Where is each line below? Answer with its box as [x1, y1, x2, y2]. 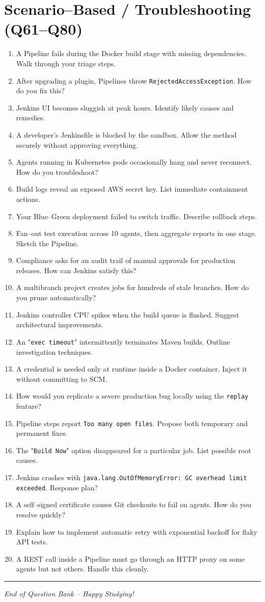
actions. [16, 193, 40, 204]
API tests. [16, 536, 48, 547]
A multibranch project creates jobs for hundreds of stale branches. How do [16, 282, 249, 293]
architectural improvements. [16, 319, 103, 330]
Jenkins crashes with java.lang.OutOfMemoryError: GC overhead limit [16, 472, 247, 483]
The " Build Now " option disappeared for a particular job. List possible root [16, 444, 251, 455]
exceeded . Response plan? [16, 482, 98, 492]
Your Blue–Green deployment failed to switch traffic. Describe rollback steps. [16, 211, 257, 221]
